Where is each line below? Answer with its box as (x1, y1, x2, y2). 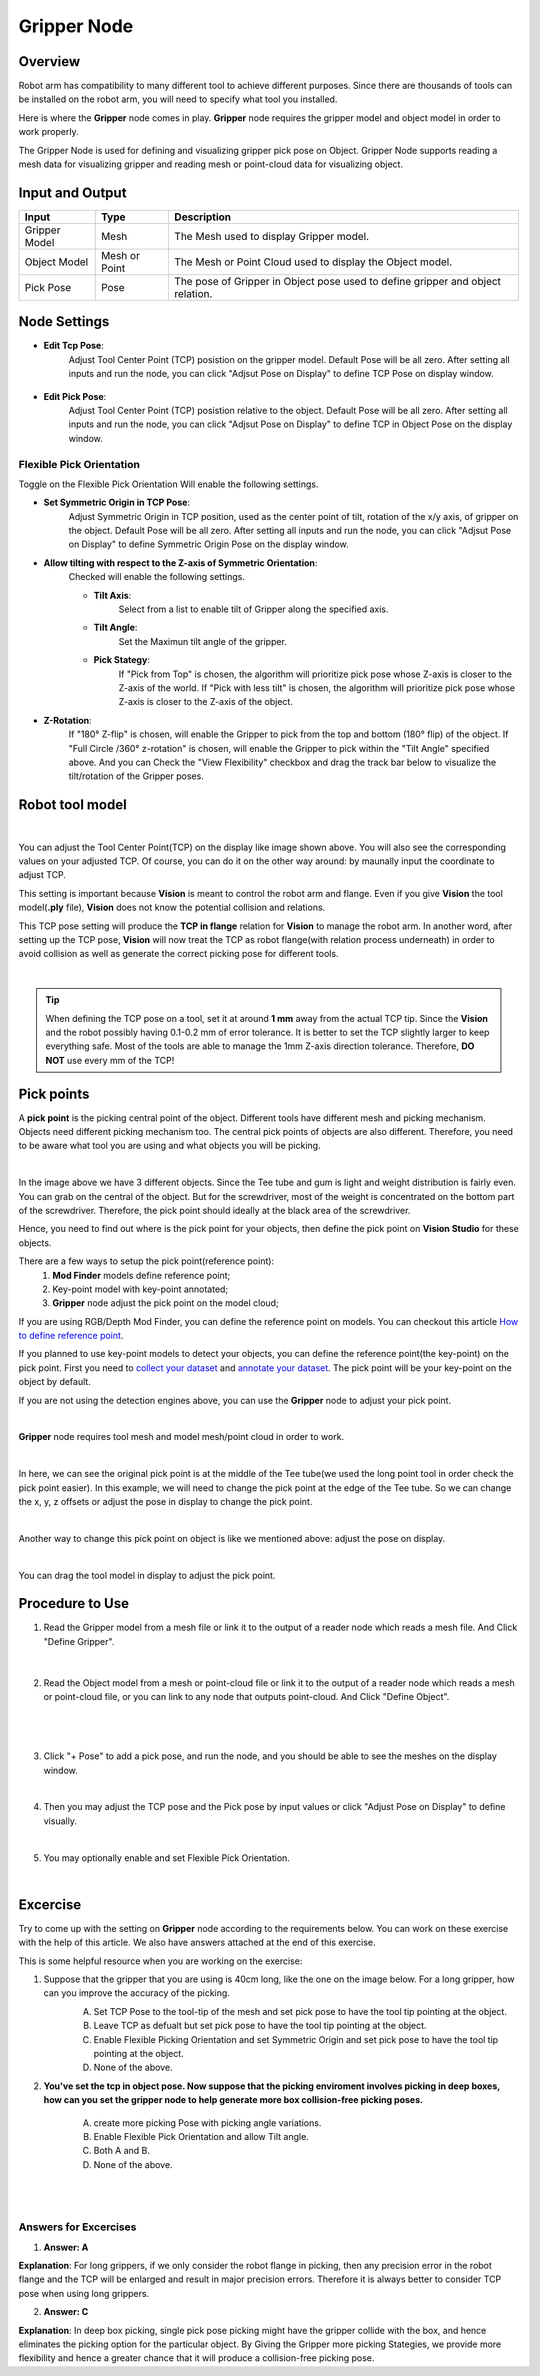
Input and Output (18, 184, 127, 201)
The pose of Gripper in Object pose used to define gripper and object (174, 274, 502, 288)
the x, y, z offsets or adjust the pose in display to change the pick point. (18, 1496, 313, 1507)
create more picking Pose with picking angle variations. (93, 2116, 322, 2129)
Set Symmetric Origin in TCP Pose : (43, 496, 190, 509)
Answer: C (43, 2306, 89, 2318)
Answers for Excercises (18, 2220, 137, 2234)
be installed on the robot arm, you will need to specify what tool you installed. (18, 93, 338, 105)
